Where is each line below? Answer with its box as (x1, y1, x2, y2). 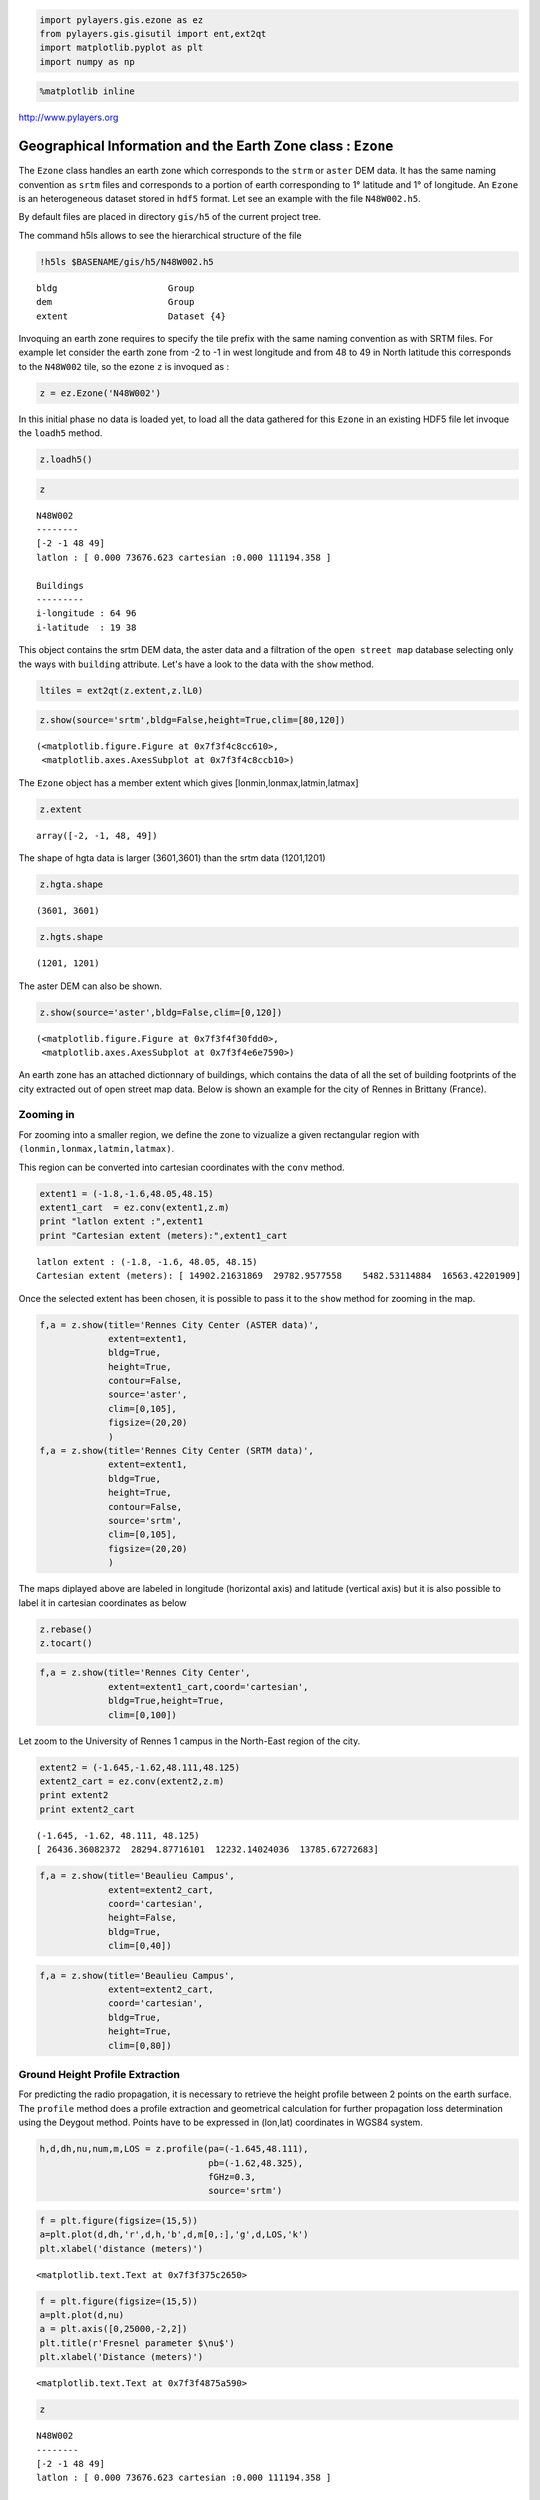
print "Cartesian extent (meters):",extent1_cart (39, 1230, 288, 1241)
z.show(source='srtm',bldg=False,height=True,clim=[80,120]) (39, 715, 346, 726)
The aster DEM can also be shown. (18, 980, 163, 992)
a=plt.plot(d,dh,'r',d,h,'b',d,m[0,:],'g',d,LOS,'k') (39, 2229, 309, 2240)
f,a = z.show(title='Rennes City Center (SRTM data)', (39, 1445, 314, 1457)
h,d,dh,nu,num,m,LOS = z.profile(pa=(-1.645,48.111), (39, 2143, 309, 2155)
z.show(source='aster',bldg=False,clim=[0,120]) (39, 1006, 283, 1018)
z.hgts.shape (39, 931, 104, 943)
